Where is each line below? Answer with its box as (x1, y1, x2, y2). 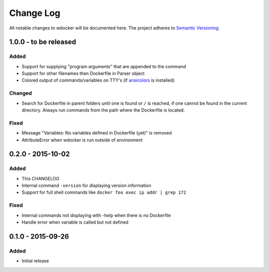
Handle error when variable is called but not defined (21, 219, 129, 225)
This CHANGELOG (21, 175, 60, 181)
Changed (9, 90, 32, 97)
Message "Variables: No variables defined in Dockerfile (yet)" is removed (21, 130, 172, 136)
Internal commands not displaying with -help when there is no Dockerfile (21, 212, 171, 218)
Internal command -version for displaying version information (21, 182, 151, 189)
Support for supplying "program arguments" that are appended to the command (21, 63, 186, 69)
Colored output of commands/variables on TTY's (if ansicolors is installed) (21, 77, 175, 83)
